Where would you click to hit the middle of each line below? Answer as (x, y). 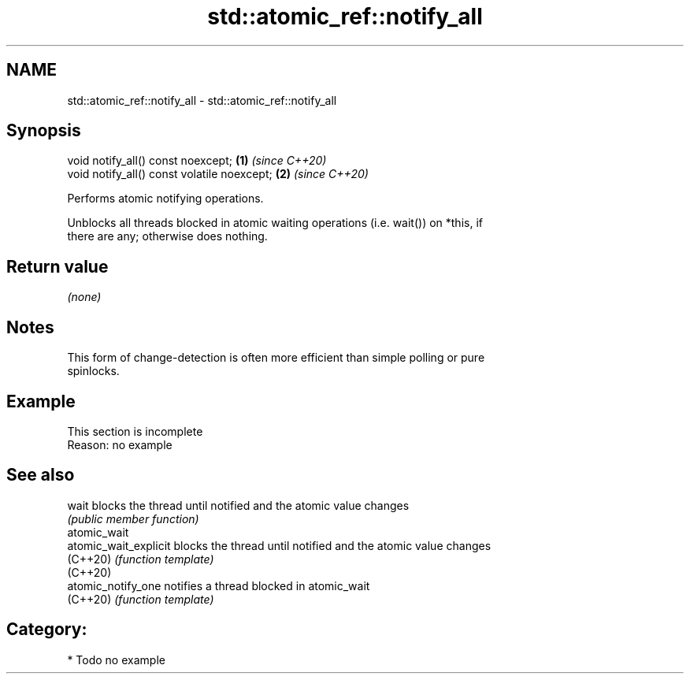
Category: (47, 630)
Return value (57, 266)
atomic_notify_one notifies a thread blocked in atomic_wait (219, 585)
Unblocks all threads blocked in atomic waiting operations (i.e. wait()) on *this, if (275, 223)
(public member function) (133, 518)
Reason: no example (120, 444)
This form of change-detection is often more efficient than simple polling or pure (276, 358)
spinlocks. (93, 371)
